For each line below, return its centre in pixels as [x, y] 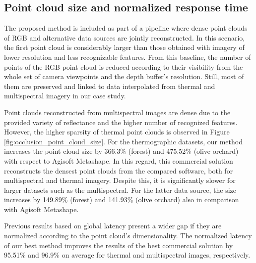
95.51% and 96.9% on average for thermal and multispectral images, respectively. [127, 255]
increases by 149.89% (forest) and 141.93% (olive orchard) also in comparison [122, 199]
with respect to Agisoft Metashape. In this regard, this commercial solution [119, 160]
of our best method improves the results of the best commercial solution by [119, 245]
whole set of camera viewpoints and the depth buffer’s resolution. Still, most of [124, 76]
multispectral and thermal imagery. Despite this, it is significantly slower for [120, 180]
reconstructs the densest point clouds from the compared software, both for [119, 170]
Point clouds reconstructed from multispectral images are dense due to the [117, 112]
